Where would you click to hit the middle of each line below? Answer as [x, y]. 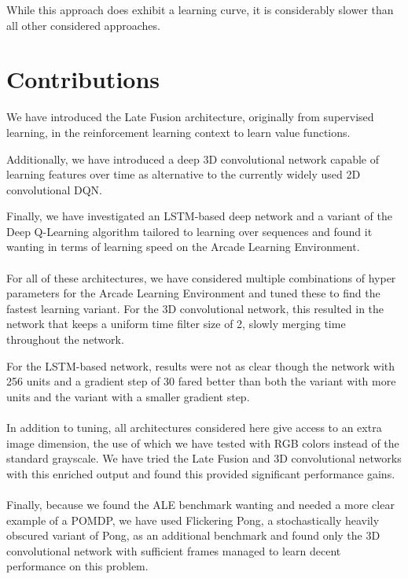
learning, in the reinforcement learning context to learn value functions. [178, 132]
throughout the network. [65, 339]
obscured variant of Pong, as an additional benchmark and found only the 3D [193, 535]
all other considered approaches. [83, 25]
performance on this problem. [77, 566]
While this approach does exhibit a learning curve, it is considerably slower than [200, 9]
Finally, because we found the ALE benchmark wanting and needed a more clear [200, 504]
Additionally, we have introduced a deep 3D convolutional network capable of [193, 159]
